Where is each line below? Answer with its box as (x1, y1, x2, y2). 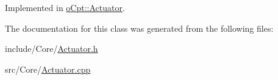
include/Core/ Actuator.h (5, 42, 98, 55)
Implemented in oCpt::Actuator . (5, 1, 125, 13)
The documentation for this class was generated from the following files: (5, 21, 274, 34)
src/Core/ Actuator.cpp (5, 62, 91, 75)
